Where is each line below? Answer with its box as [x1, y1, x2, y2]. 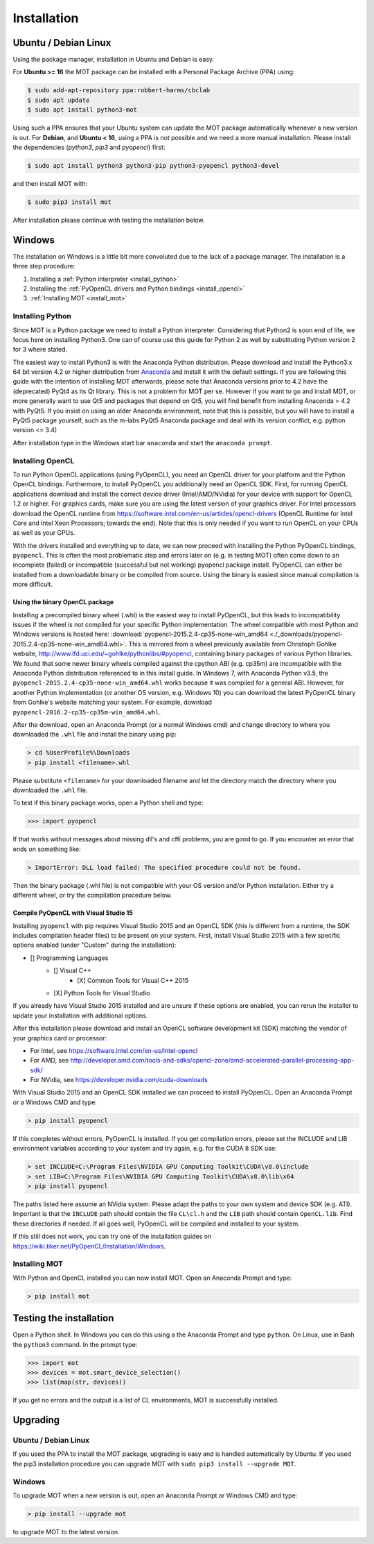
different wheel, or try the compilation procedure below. [12, 891, 172, 900]
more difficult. [12, 580, 53, 589]
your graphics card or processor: [12, 1033, 107, 1042]
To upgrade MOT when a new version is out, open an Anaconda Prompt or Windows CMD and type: [12, 1491, 298, 1500]
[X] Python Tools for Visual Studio [53, 988, 150, 997]
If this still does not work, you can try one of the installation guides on [12, 1232, 212, 1241]
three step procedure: [12, 262, 75, 271]
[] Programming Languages [30, 954, 109, 962]
